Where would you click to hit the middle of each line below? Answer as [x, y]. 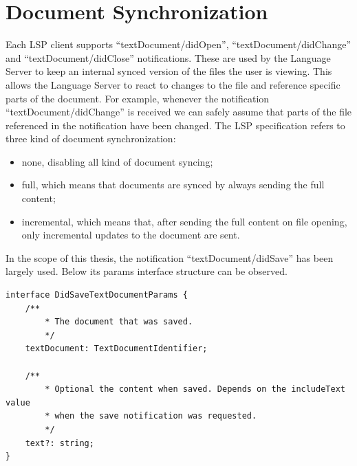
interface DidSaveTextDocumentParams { [97, 295]
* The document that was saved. [119, 322]
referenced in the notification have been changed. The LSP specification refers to [175, 125]
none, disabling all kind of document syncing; [117, 161]
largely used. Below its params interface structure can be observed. [147, 271]
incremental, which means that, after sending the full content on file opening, [184, 221]
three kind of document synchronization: [91, 138]
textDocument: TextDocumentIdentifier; [116, 349]
